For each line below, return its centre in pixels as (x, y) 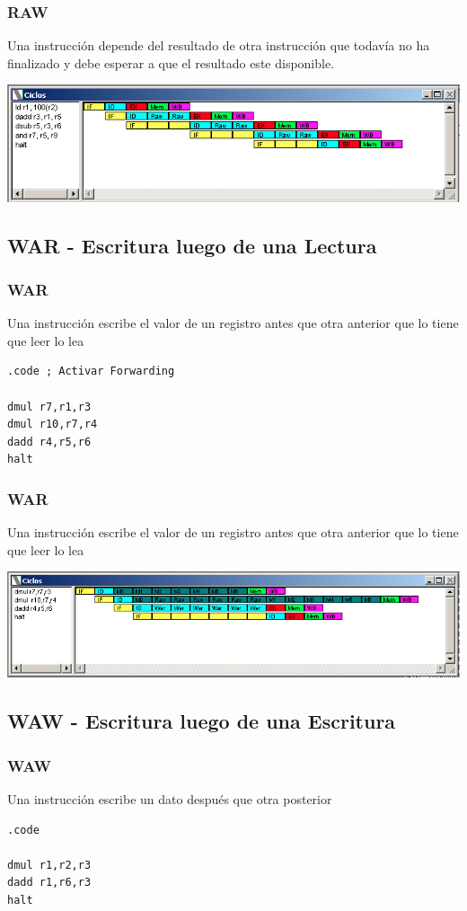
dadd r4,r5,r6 (49, 442)
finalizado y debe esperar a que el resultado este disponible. (171, 62)
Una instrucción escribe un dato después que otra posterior (170, 799)
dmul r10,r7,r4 (53, 425)
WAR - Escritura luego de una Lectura (192, 245)
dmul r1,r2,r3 (49, 865)
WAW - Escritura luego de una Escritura (202, 721)
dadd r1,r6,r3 (49, 883)
